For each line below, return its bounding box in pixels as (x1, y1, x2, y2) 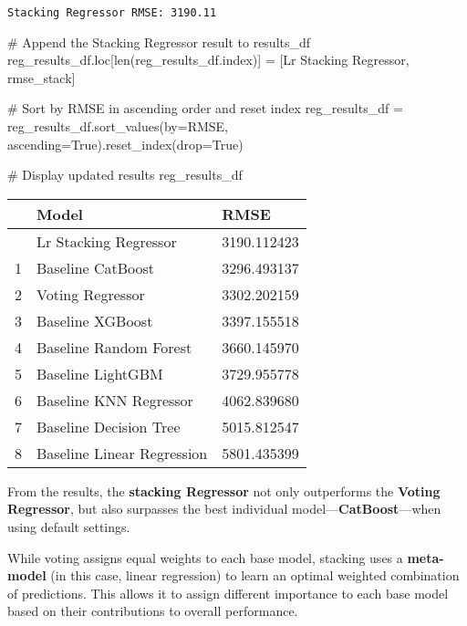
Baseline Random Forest (36, 336, 192, 358)
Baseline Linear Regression (36, 442, 208, 464)
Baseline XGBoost (36, 309, 153, 331)
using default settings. (7, 517, 130, 536)
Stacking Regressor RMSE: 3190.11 (7, 6, 217, 19)
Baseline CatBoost (36, 256, 155, 278)
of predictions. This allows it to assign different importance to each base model (7, 583, 449, 602)
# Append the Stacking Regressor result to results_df (7, 32, 311, 51)
